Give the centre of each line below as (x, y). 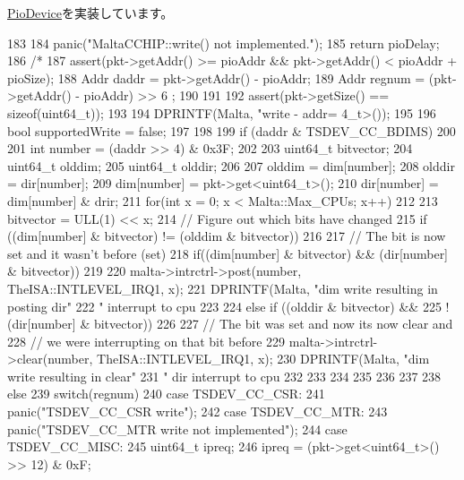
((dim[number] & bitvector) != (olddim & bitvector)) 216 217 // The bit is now (227, 236)
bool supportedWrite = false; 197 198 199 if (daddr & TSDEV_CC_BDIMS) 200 (232, 130)
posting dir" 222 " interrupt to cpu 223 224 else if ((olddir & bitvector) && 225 (224, 306)
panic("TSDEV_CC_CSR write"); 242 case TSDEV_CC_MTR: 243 (198, 411)
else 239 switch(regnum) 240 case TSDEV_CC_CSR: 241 (166, 394)
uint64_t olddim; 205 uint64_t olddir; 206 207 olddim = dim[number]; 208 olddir (231, 165)
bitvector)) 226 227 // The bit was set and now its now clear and (273, 324)
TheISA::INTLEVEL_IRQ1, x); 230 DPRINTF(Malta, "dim (263, 359)
